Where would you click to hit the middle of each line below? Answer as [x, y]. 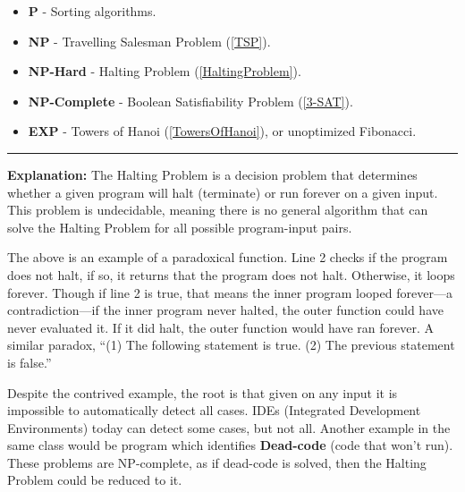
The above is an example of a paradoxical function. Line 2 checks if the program [228, 257]
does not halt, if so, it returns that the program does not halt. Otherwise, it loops [231, 274]
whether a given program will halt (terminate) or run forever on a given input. [223, 192]
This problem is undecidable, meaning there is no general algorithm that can [218, 210]
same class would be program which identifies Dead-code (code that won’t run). [230, 445]
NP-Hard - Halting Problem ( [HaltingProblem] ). [165, 71]
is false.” [30, 362]
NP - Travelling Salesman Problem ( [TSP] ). [149, 41]
